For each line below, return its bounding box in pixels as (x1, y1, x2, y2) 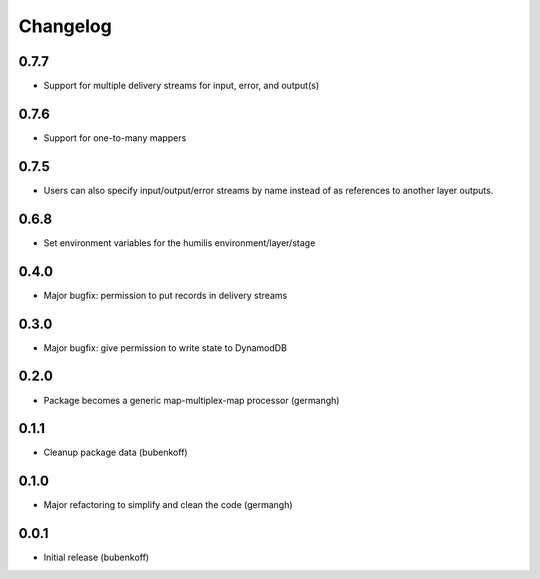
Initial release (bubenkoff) (43, 551, 150, 564)
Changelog (18, 15, 112, 37)
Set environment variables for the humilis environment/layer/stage (43, 236, 316, 249)
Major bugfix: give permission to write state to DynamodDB (43, 341, 287, 354)
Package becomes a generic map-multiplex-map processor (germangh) (43, 394, 340, 406)
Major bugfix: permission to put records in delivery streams (43, 289, 288, 301)
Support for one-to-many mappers (43, 131, 187, 144)
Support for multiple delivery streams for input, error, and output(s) (43, 80, 320, 92)
